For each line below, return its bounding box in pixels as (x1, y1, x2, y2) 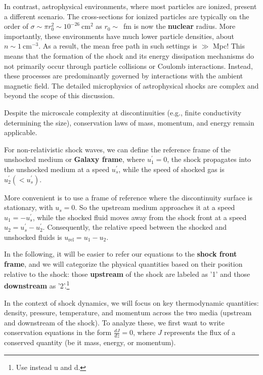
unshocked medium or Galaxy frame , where (4, 154, 145, 164)
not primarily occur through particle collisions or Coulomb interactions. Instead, (4, 60, 253, 71)
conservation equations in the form (4, 327, 112, 338)
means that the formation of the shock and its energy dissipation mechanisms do (4, 50, 254, 61)
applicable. (4, 127, 37, 138)
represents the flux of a (164, 327, 236, 338)
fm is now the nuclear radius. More (123, 21, 236, 31)
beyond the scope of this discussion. (4, 90, 115, 101)
